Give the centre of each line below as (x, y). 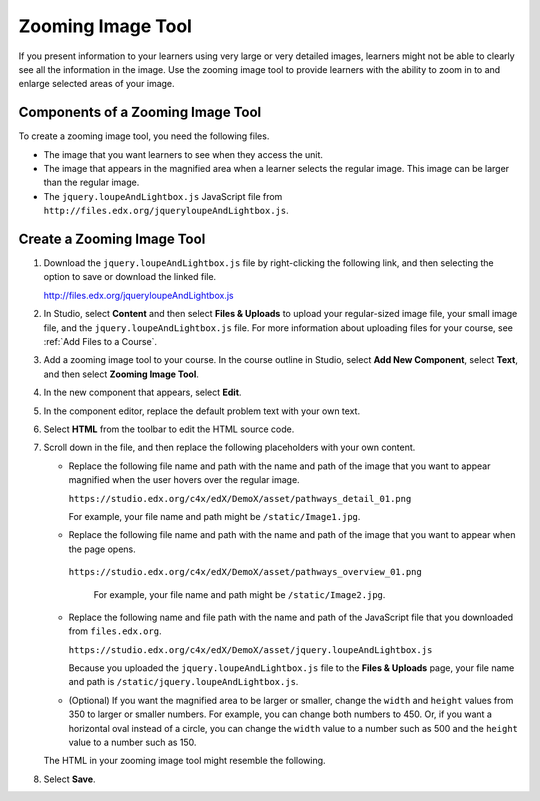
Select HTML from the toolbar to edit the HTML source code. (169, 429)
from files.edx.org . (115, 631)
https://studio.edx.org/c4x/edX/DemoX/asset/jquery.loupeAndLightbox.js (250, 649)
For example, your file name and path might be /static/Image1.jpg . (214, 516)
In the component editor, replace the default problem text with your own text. (201, 411)
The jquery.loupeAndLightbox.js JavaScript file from (163, 196)
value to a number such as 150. (132, 742)
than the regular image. (91, 182)
